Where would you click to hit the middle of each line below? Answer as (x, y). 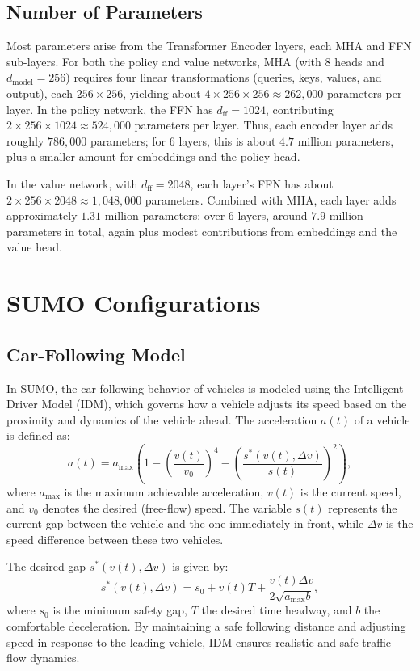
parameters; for (128, 140)
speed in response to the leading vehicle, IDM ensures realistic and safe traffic (199, 641)
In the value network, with (72, 183)
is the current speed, (351, 491)
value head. (34, 247)
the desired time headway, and (277, 610)
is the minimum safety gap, (120, 610)
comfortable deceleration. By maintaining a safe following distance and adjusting (206, 625)
